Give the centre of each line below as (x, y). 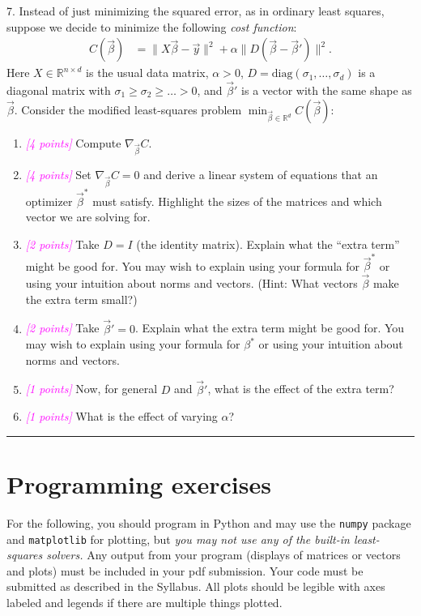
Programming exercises (139, 483)
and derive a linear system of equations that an (261, 175)
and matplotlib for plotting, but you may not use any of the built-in (178, 539)
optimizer (49, 201)
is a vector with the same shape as (327, 90)
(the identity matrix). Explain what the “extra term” (268, 244)
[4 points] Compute (73, 142)
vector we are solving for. (88, 217)
